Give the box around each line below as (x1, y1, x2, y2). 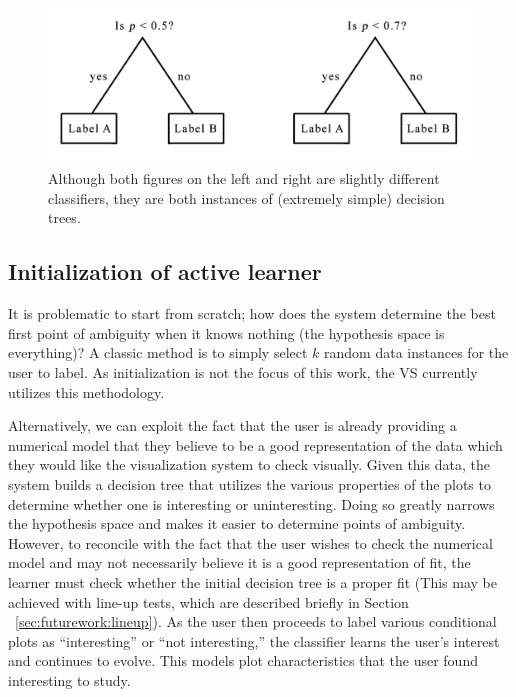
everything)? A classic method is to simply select (8, 342, 308, 363)
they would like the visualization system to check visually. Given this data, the (8, 454, 490, 475)
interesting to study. (8, 669, 131, 690)
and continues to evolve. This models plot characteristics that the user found (8, 650, 478, 671)
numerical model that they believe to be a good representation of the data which (8, 434, 503, 455)
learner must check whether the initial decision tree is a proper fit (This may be (8, 571, 497, 592)
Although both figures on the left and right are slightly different (48, 168, 440, 189)
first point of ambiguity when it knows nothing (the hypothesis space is (8, 322, 445, 343)
